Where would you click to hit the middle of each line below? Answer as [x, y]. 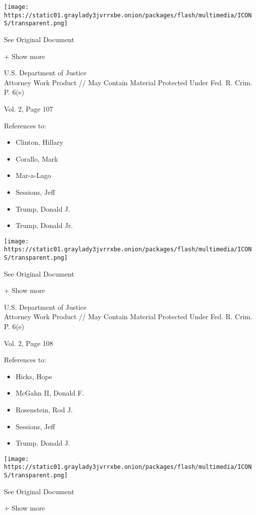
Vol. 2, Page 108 [29, 343]
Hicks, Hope [34, 376]
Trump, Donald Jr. [44, 225]
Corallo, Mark [37, 158]
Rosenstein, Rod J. [44, 409]
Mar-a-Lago [33, 175]
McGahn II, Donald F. [50, 393]
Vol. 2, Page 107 [29, 108]
